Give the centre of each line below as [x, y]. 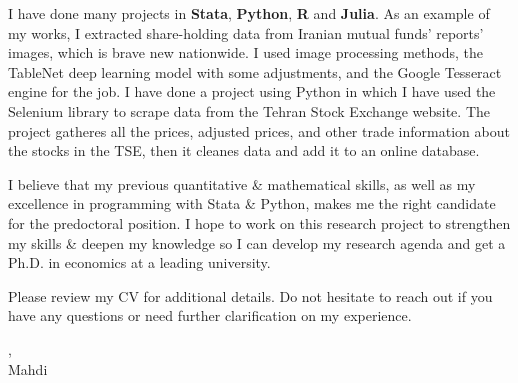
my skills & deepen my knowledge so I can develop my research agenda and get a [257, 242]
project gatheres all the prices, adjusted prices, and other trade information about [259, 130]
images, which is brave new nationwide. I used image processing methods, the [245, 52]
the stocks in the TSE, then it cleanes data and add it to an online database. [244, 150]
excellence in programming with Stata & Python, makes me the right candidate [252, 203]
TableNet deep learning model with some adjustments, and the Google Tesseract [255, 71]
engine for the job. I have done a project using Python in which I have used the [252, 91]
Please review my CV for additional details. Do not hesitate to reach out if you [250, 295]
